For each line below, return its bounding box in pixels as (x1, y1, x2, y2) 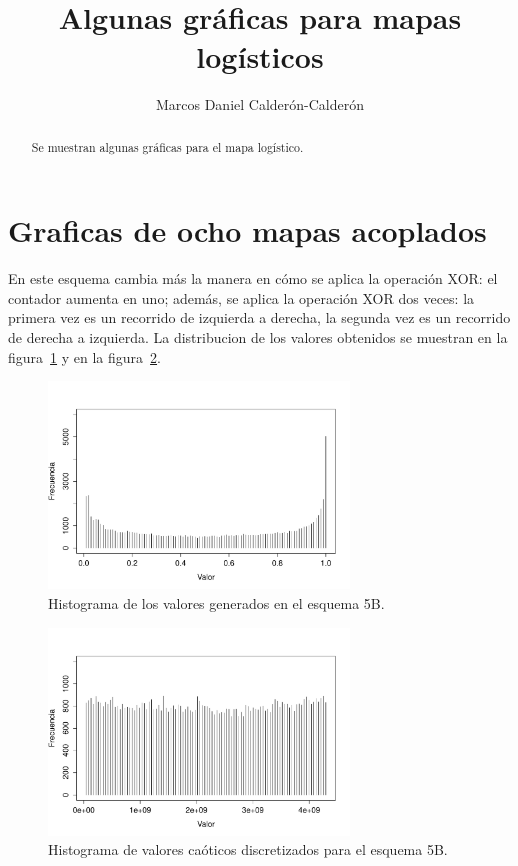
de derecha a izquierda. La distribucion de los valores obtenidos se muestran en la (8, 327, 508, 348)
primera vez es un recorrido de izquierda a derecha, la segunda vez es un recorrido (8, 307, 511, 328)
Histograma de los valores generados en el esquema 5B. (48, 593, 385, 614)
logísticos (196, 36, 324, 77)
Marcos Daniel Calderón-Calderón (155, 94, 365, 115)
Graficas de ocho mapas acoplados (8, 210, 487, 251)
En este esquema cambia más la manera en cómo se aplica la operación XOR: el (8, 268, 498, 289)
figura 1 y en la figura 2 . (8, 346, 161, 367)
